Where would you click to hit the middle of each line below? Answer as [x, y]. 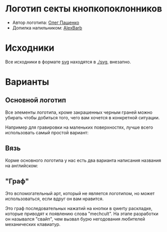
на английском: [22, 166]
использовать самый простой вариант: [47, 132]
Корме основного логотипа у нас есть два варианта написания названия [83, 160]
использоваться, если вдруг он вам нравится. [54, 199]
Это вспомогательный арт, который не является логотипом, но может [80, 193]
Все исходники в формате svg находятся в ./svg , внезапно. [68, 62]
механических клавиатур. [33, 224]
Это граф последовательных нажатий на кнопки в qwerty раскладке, [79, 208]
